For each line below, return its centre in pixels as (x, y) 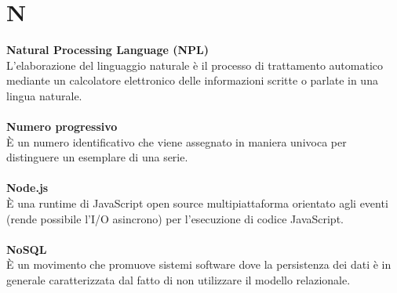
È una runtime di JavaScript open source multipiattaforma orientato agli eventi (197, 203)
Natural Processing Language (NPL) (108, 50)
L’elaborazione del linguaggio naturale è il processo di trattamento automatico (195, 65)
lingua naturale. (44, 95)
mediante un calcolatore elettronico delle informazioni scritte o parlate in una (192, 80)
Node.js (27, 188)
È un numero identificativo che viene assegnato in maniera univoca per (177, 141)
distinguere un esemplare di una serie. (97, 157)
